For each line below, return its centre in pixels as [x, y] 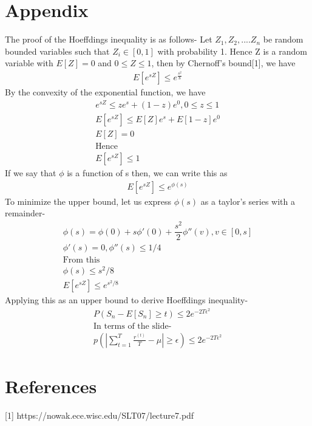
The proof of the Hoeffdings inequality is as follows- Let [109, 39]
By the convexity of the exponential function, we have [105, 92]
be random [283, 39]
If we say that [31, 173]
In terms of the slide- [132, 326]
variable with [29, 63]
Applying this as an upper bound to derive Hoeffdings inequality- [127, 300]
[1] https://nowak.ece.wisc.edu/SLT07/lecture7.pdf [100, 415]
